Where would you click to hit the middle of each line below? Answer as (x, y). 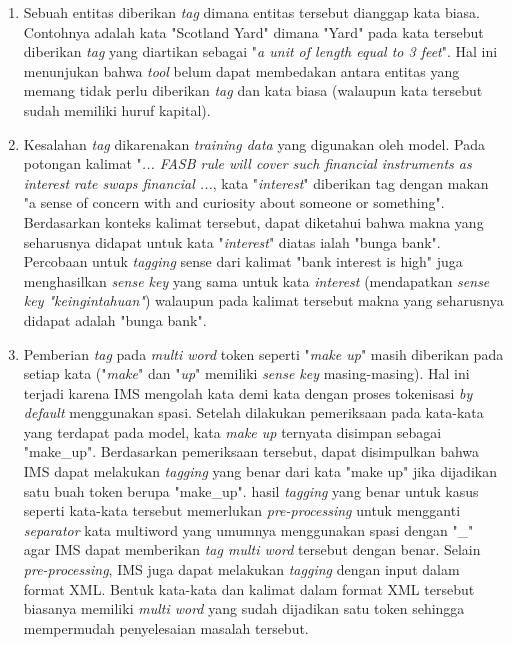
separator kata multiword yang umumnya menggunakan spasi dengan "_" (248, 529)
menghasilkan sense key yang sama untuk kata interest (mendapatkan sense (256, 280)
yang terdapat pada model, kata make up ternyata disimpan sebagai (232, 431)
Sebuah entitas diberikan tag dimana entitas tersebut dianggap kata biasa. (251, 12)
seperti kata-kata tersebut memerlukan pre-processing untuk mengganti (242, 510)
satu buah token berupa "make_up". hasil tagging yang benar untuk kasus (251, 490)
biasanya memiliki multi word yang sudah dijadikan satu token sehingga (244, 608)
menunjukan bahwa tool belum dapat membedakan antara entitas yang (241, 70)
